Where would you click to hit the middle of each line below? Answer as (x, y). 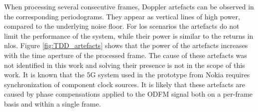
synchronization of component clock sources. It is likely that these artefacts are (125, 84)
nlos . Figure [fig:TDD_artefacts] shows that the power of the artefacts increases (126, 45)
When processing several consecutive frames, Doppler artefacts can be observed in (129, 6)
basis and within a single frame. (53, 103)
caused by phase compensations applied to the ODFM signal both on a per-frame (129, 94)
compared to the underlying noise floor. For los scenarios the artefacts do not (122, 26)
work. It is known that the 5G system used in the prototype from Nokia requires (127, 75)
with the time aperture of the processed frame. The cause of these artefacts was (126, 55)
